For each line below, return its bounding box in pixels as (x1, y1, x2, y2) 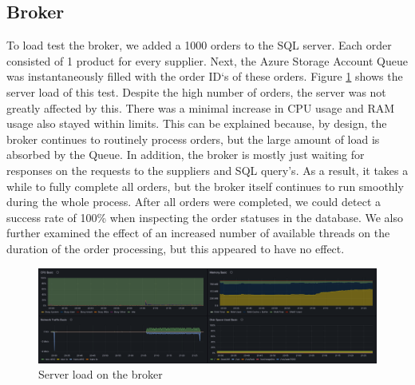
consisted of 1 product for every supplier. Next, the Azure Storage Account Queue (6, 52, 408, 69)
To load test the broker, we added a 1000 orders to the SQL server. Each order (6, 37, 392, 54)
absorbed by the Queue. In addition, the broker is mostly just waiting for (6, 146, 365, 163)
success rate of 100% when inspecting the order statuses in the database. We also (6, 208, 403, 225)
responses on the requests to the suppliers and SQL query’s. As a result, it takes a (6, 161, 409, 178)
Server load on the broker (38, 366, 163, 383)
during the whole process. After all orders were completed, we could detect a (6, 193, 381, 210)
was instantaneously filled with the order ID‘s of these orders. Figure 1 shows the (6, 68, 403, 85)
